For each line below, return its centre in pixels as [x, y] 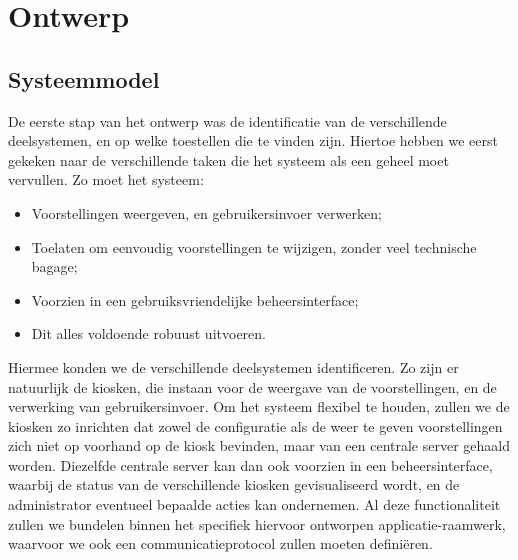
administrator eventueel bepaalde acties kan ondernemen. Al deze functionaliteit [254, 504]
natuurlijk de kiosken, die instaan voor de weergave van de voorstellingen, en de [252, 386]
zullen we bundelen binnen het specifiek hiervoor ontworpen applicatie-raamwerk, [257, 523]
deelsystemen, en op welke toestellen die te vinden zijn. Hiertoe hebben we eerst [253, 140]
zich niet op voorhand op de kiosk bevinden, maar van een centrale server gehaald [259, 445]
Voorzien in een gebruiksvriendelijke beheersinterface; [195, 299]
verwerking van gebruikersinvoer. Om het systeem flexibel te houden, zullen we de [259, 406]
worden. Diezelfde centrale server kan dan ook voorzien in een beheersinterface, [250, 464]
